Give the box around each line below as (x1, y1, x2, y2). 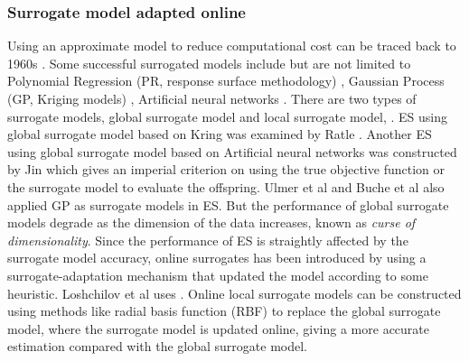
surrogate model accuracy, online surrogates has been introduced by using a (7, 248, 427, 267)
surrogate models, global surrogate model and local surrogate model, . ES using (7, 106, 447, 125)
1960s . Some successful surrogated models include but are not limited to (7, 53, 411, 72)
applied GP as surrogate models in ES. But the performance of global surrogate (7, 195, 449, 214)
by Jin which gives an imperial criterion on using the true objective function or (7, 160, 445, 179)
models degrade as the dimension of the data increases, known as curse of (7, 213, 416, 232)
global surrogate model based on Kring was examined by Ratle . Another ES (7, 125, 432, 143)
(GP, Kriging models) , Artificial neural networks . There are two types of (7, 89, 417, 107)
